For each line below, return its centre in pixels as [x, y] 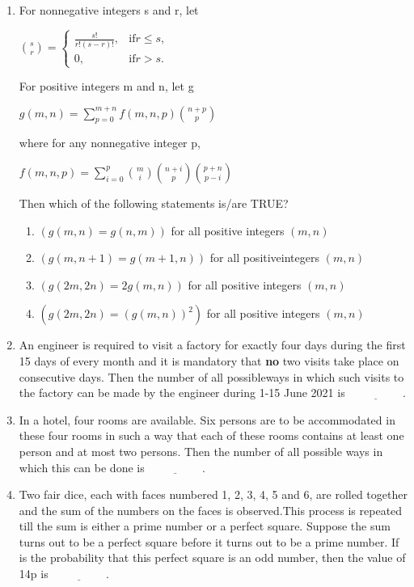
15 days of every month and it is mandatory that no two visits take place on [209, 360]
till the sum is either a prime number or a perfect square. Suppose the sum [205, 526]
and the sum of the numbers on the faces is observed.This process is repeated [211, 510]
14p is [34, 574]
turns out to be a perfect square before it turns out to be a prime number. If [209, 541]
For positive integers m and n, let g [106, 86]
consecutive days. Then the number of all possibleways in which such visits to [211, 376]
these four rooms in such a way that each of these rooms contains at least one [211, 435]
